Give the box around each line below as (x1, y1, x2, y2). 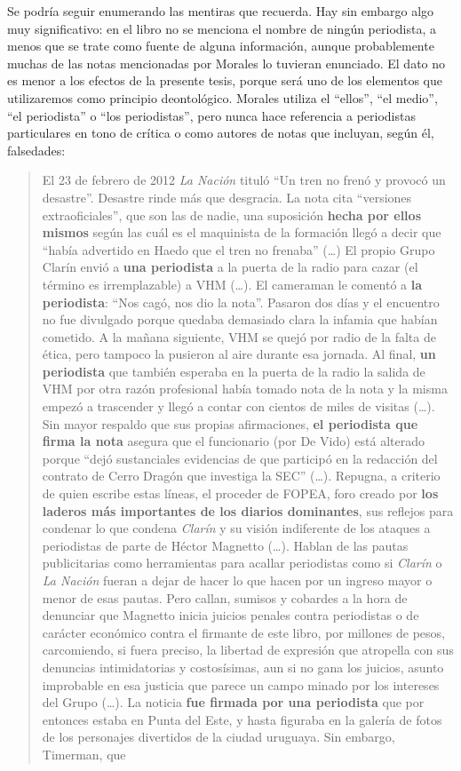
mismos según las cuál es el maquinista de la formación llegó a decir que (42, 223, 441, 242)
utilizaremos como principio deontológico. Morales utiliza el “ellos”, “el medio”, (7, 88, 438, 107)
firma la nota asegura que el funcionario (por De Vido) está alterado (42, 432, 425, 450)
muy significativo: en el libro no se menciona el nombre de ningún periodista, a (7, 19, 436, 37)
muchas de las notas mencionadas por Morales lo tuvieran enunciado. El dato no (7, 53, 446, 72)
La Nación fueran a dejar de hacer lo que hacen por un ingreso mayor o (42, 571, 433, 589)
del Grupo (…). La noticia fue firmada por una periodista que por (42, 693, 425, 711)
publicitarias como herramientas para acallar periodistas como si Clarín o (42, 553, 442, 572)
